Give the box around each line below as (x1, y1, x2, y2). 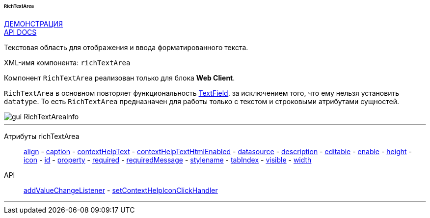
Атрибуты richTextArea (4, 132, 80, 140)
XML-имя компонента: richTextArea (4, 58, 131, 67)
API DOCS (4, 27, 37, 36)
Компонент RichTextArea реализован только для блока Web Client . (4, 73, 235, 82)
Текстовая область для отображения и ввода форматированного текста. (4, 43, 248, 52)
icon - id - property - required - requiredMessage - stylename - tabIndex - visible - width (24, 155, 312, 164)
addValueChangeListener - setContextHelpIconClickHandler (24, 186, 218, 194)
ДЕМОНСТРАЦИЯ (4, 19, 63, 28)
